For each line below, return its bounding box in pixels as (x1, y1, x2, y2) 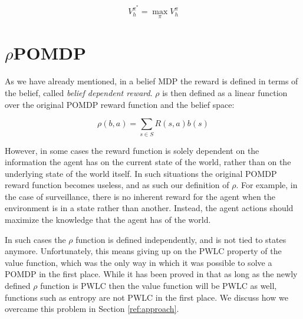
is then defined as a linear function (162, 86, 288, 98)
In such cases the (5, 233, 66, 245)
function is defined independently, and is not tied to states (75, 233, 286, 245)
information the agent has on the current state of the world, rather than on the (5, 156, 291, 168)
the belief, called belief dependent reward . (5, 86, 153, 98)
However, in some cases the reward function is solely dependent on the (5, 144, 259, 156)
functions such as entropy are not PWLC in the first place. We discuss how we (5, 291, 288, 303)
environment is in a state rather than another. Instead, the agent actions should (5, 202, 294, 214)
